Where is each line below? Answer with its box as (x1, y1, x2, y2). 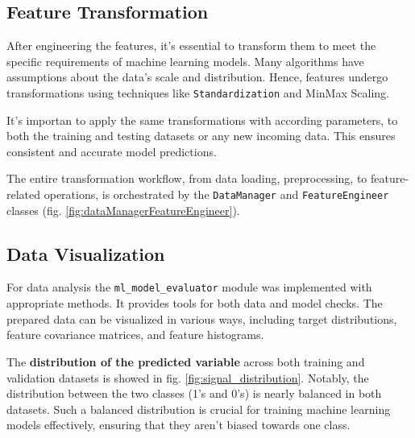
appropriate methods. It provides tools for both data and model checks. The (6, 295, 383, 312)
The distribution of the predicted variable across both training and (6, 353, 365, 370)
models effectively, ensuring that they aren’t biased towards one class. (6, 416, 351, 433)
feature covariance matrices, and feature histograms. (6, 326, 264, 343)
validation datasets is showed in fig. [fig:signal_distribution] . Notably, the (6, 369, 369, 386)
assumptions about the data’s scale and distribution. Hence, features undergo (6, 68, 388, 85)
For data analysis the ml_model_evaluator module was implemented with (6, 279, 372, 295)
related (6, 186, 41, 203)
